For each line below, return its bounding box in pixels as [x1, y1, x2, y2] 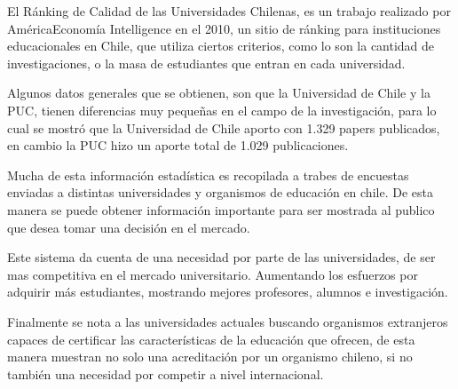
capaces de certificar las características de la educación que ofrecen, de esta [7, 329, 415, 348]
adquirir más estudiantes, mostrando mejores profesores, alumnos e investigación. [7, 282, 448, 301]
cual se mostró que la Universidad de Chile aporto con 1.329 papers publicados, [7, 118, 440, 137]
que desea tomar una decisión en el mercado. [7, 218, 250, 236]
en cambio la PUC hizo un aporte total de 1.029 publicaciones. [7, 136, 349, 155]
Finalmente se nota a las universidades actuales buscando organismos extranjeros [7, 312, 448, 330]
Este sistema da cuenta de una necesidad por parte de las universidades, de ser [7, 248, 436, 266]
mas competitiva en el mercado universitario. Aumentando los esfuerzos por [7, 265, 418, 283]
